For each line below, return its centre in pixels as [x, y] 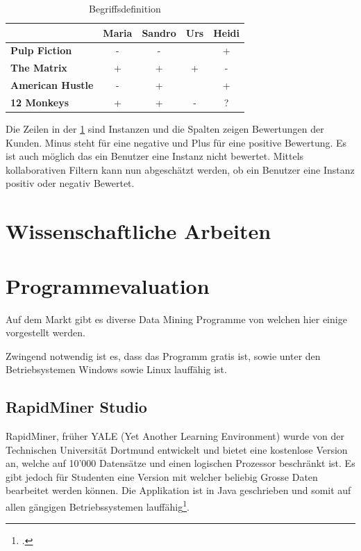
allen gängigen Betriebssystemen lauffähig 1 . [98, 505]
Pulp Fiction [41, 50]
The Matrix [39, 68]
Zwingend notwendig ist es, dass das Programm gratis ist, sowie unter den [163, 355]
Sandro [159, 32]
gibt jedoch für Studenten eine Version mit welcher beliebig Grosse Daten [162, 476]
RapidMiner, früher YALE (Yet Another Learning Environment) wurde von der [175, 436]
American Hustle [52, 85]
